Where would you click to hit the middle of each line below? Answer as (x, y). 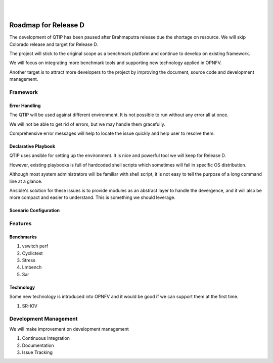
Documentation (38, 345)
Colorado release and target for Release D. (54, 44)
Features (20, 224)
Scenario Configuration (35, 211)
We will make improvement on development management (69, 329)
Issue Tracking (37, 352)
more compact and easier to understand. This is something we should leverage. (93, 197)
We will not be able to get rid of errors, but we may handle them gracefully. (87, 124)
